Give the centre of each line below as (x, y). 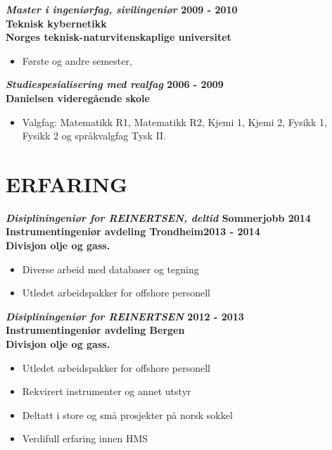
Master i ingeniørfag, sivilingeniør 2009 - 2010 (122, 9)
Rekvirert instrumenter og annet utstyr (107, 391)
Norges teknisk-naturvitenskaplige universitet (119, 37)
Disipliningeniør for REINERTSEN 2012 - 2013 (125, 316)
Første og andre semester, (77, 60)
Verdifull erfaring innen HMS (85, 438)
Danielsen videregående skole (78, 98)
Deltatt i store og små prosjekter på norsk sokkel (127, 414)
